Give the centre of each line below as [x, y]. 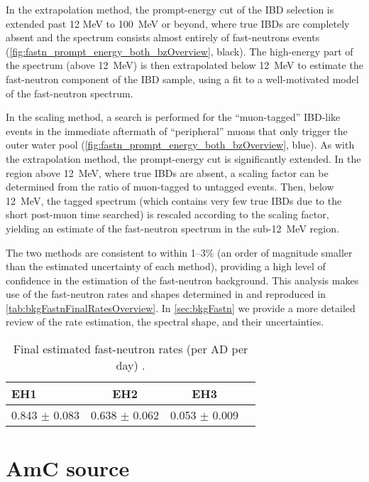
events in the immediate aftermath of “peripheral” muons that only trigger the [177, 130]
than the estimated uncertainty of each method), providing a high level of [166, 266]
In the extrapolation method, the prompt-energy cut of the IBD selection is [170, 9]
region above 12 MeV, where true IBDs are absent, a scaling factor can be [167, 172]
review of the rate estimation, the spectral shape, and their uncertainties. [165, 322]
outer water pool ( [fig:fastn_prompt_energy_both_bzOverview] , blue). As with [180, 145]
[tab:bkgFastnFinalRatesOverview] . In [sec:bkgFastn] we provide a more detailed [181, 307]
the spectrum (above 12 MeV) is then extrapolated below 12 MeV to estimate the [184, 65]
